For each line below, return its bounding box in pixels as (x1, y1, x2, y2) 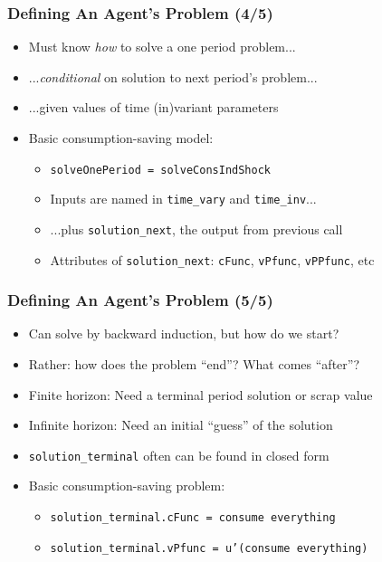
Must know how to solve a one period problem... (28, 37, 296, 56)
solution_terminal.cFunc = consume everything (50, 511, 336, 525)
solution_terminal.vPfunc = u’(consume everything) (50, 541, 368, 555)
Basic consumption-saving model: (28, 129, 214, 147)
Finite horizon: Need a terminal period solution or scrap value (28, 385, 373, 404)
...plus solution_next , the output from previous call (50, 219, 343, 238)
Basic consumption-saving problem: (28, 476, 225, 495)
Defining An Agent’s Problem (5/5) (7, 289, 273, 311)
